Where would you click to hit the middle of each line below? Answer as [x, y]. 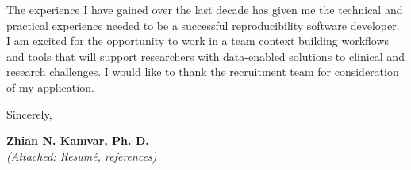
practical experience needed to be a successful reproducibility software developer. [203, 25]
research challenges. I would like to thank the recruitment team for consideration [203, 72]
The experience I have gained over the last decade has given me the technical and [205, 9]
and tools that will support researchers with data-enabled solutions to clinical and [205, 56]
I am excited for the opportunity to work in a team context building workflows [198, 41]
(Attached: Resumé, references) [82, 155]
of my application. [50, 87]
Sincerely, [29, 113]
